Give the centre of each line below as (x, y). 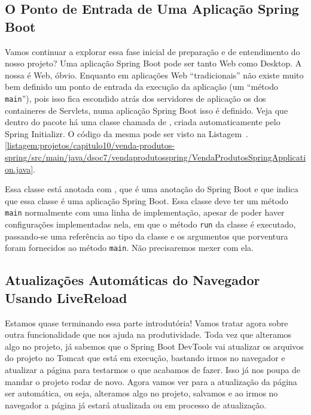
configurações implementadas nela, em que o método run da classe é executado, (150, 224)
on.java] (19, 169)
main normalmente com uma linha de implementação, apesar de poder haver (145, 212)
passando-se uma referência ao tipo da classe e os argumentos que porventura (147, 236)
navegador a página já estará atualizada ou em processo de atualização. (136, 405)
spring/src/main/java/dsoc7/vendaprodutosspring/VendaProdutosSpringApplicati (155, 157)
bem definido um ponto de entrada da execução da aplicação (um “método (141, 87)
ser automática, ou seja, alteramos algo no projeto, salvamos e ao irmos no (141, 393)
